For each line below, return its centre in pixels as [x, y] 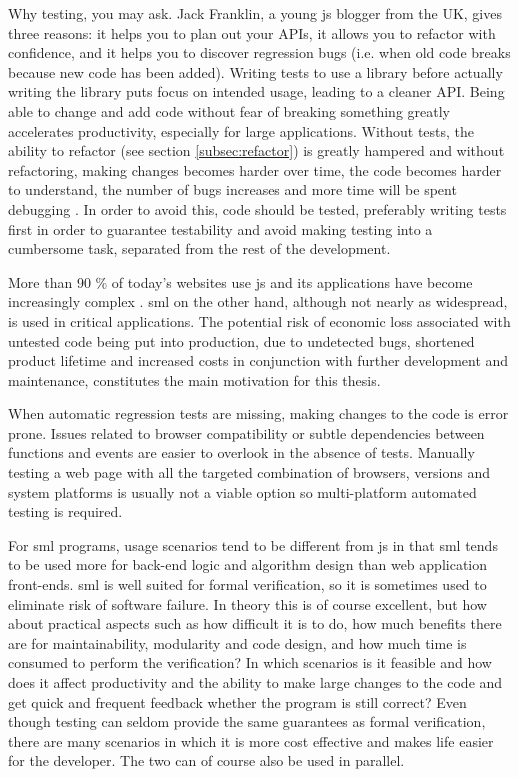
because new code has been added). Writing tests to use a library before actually [255, 71]
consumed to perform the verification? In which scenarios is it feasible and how [250, 662]
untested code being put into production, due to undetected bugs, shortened [241, 340]
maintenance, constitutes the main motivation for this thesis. [194, 379]
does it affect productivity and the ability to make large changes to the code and [255, 682]
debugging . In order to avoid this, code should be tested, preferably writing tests [257, 208]
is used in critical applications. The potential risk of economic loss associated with [259, 320]
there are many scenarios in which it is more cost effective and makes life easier [251, 740]
